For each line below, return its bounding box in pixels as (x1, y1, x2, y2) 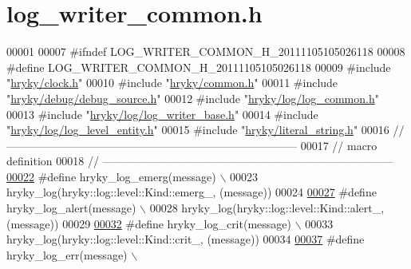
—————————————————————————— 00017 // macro (6, 136, 377, 153)
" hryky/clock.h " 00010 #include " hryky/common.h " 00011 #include (6, 74, 338, 91)
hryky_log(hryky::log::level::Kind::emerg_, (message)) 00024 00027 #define (6, 184, 377, 200)
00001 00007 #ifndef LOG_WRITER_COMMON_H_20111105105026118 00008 (6, 43, 405, 60)
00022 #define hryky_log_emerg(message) (6, 168, 216, 184)
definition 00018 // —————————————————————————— (6, 152, 393, 169)
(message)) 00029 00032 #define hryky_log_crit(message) (6, 215, 291, 231)
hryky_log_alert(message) (6, 200, 136, 216)
